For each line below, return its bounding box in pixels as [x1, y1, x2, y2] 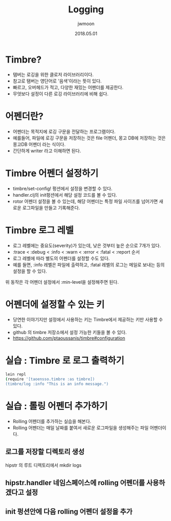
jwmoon [77, 20, 95, 27]
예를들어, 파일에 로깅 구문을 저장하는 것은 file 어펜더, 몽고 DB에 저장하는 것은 [12, 135, 166, 141]
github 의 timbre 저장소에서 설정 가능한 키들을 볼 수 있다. [12, 329, 127, 336]
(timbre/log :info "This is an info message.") [5, 382, 109, 387]
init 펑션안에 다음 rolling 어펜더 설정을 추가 [5, 507, 133, 516]
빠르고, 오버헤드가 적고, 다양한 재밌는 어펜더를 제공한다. [12, 84, 124, 90]
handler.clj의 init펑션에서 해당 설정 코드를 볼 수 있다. [12, 192, 117, 198]
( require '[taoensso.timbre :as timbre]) [5, 377, 95, 382]
